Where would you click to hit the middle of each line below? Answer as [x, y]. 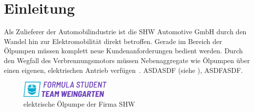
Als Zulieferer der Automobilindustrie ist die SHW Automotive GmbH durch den [125, 32]
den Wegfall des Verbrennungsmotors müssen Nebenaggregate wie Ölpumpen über [127, 60]
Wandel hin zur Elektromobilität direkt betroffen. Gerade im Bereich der [113, 41]
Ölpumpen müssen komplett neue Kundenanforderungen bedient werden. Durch [124, 51]
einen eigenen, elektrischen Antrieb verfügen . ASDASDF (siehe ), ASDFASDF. [123, 70]
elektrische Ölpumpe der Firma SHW [79, 103]
